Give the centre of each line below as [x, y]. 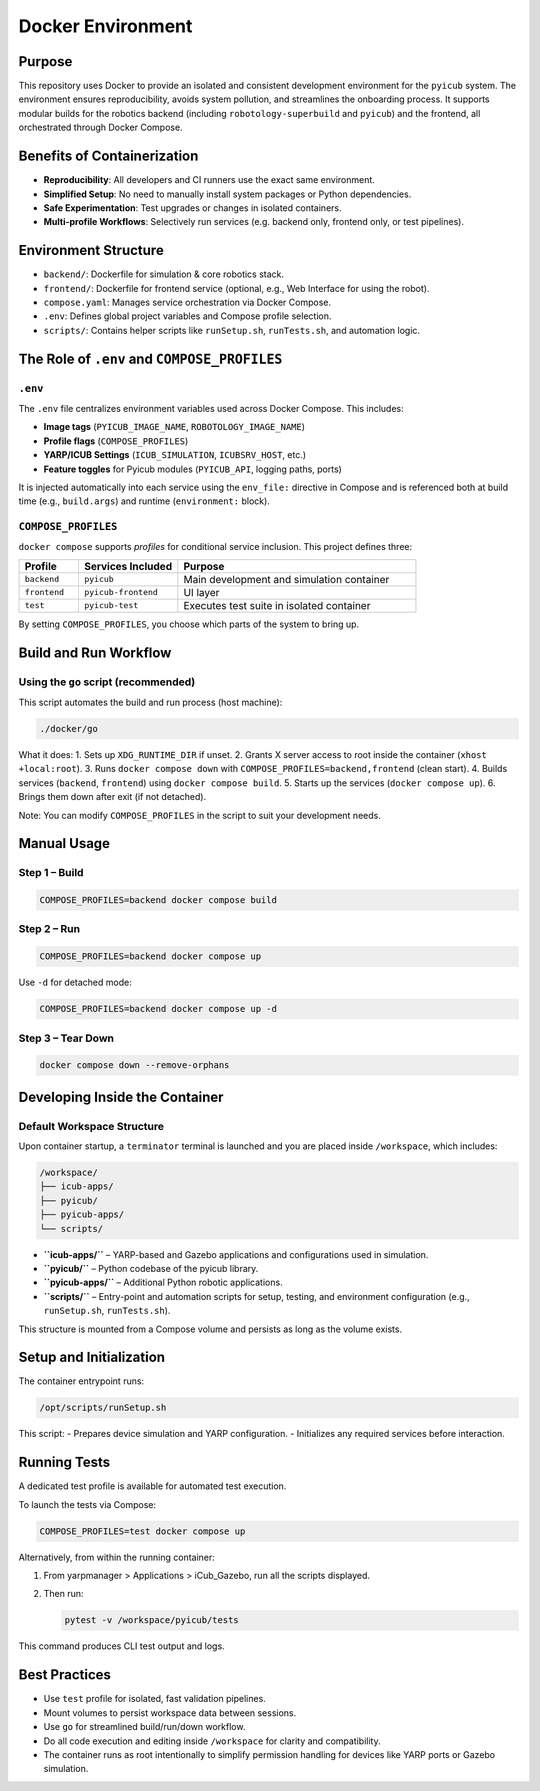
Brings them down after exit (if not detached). [112, 797]
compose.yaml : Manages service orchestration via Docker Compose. [187, 302]
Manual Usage [64, 843]
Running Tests [64, 1462]
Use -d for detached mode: [75, 982]
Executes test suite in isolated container [277, 605]
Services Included [128, 566]
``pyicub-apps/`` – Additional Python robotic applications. [163, 1282]
